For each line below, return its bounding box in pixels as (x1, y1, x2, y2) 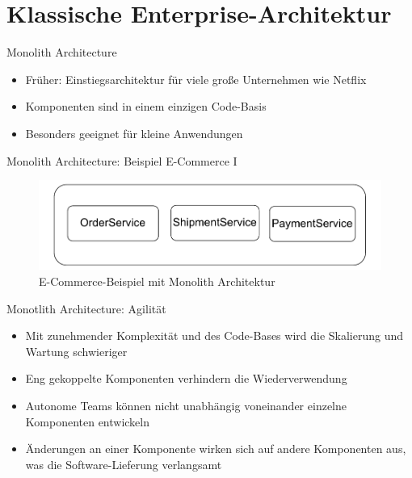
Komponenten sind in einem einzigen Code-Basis (25, 98, 267, 115)
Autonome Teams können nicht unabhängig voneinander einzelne (25, 397, 347, 414)
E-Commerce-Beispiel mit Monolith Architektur (39, 273, 275, 290)
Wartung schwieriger (25, 342, 128, 359)
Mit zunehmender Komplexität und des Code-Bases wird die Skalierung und (25, 327, 404, 344)
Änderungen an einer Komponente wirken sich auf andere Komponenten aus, (25, 440, 406, 457)
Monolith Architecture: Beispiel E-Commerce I (6, 152, 238, 169)
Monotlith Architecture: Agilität (6, 300, 166, 317)
